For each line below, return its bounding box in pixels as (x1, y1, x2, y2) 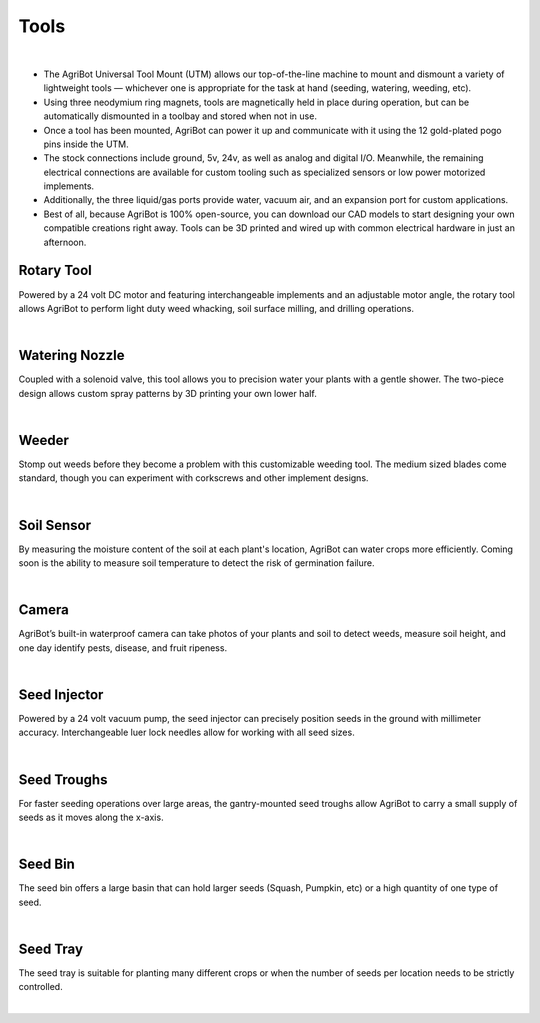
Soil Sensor (18, 516, 92, 534)
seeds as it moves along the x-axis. (18, 811, 164, 824)
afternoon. (43, 236, 87, 248)
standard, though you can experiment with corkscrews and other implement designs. (18, 472, 369, 484)
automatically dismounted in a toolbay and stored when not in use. (43, 110, 317, 122)
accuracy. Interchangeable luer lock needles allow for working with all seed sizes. (18, 726, 355, 739)
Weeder (18, 431, 70, 449)
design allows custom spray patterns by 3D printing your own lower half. (18, 387, 317, 399)
